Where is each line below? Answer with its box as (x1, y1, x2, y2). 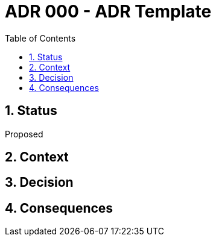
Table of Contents (5, 33, 76, 43)
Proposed (5, 128, 43, 139)
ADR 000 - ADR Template (5, 1, 212, 22)
